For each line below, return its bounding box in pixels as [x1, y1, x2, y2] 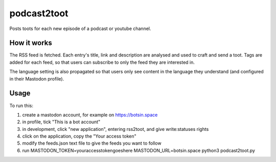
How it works [9, 39, 52, 47]
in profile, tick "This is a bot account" [22, 119, 101, 125]
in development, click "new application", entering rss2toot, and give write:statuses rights [22, 126, 209, 132]
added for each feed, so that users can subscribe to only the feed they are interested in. [9, 59, 195, 65]
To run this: [9, 102, 33, 109]
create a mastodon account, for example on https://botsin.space [22, 112, 158, 118]
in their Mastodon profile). [9, 75, 64, 82]
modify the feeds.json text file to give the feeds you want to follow [22, 140, 162, 146]
